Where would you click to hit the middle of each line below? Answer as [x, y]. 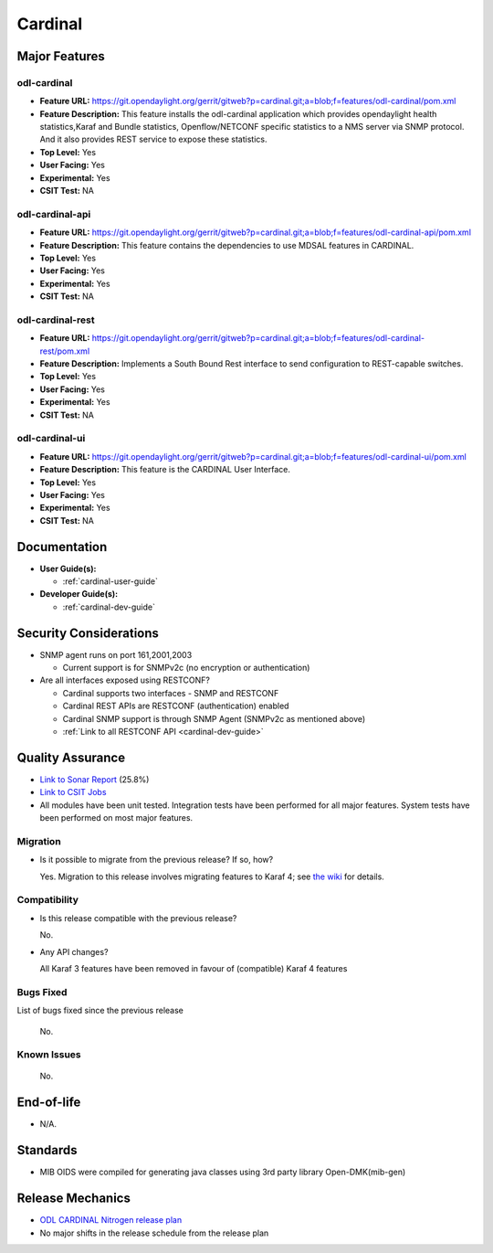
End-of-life [49, 1103]
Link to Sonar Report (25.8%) [94, 779]
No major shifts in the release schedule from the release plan [154, 1233]
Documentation [62, 547]
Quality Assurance [71, 757]
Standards [47, 1150]
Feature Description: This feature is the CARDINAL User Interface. [165, 470]
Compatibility [48, 900]
